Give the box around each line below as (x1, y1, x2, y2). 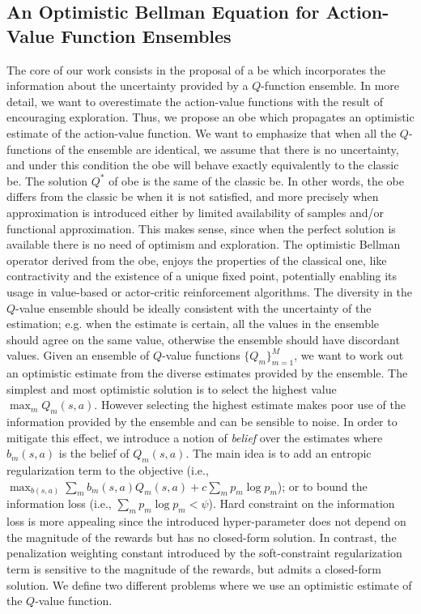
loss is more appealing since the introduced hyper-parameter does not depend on (6, 513, 406, 530)
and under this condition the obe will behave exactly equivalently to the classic (6, 156, 399, 173)
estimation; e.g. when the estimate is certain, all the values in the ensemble (6, 315, 380, 332)
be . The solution (6, 172, 88, 189)
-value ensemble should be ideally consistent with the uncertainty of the (15, 299, 372, 316)
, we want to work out (294, 347, 404, 364)
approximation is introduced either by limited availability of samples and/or (6, 203, 384, 220)
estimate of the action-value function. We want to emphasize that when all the (6, 124, 397, 141)
